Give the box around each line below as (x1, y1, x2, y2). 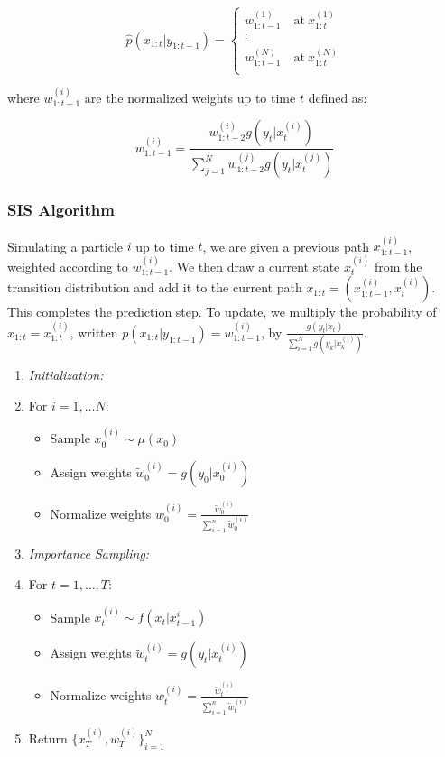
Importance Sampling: (28, 544, 150, 563)
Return (28, 728, 68, 747)
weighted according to (7, 256, 128, 275)
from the (374, 256, 422, 275)
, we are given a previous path (202, 236, 369, 255)
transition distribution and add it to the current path (7, 278, 302, 297)
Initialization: (28, 365, 104, 384)
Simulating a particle (7, 236, 124, 255)
